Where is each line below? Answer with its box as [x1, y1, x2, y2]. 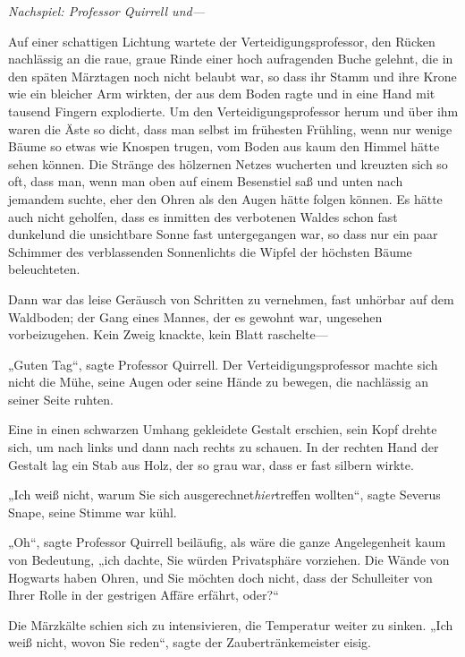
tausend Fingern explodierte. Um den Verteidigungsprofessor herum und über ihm [8, 101, 459, 120]
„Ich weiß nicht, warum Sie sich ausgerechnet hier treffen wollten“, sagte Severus [8, 485, 441, 504]
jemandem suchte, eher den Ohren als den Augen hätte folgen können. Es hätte [8, 189, 443, 208]
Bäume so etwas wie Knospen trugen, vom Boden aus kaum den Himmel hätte [8, 137, 440, 156]
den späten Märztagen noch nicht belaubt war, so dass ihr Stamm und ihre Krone [8, 66, 457, 85]
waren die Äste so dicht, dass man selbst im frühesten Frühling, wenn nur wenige [8, 119, 452, 138]
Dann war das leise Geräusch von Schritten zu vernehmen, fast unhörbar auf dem [8, 289, 454, 308]
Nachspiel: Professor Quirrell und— [8, 2, 205, 20]
